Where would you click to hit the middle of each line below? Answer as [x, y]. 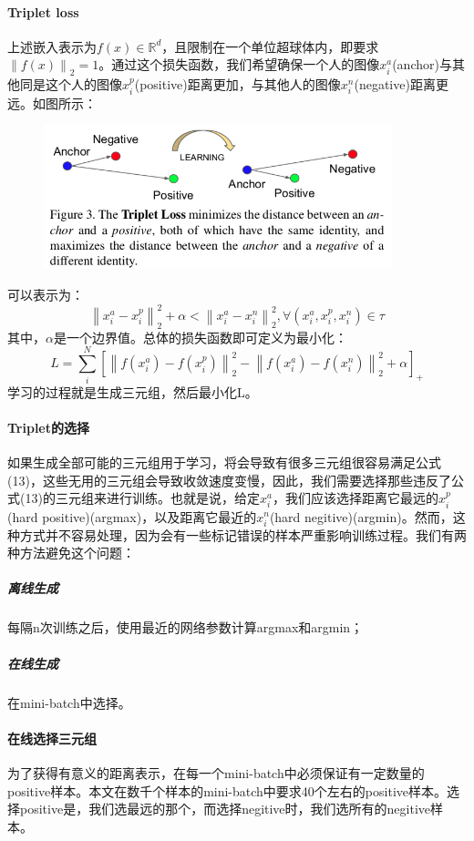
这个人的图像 [83, 84]
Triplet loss [43, 11]
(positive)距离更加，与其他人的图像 [237, 84]
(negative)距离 [395, 84]
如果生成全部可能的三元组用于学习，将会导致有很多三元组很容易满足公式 [224, 462]
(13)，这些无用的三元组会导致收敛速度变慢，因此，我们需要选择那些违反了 [229, 480]
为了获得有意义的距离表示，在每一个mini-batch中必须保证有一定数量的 [216, 772]
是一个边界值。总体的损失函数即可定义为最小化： [200, 337]
